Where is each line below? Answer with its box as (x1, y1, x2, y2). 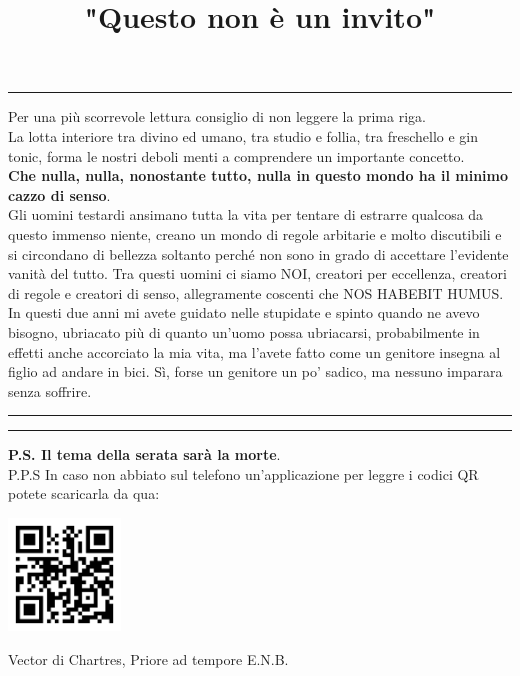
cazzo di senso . (8, 184, 111, 205)
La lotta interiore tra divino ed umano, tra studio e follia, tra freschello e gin (8, 125, 478, 146)
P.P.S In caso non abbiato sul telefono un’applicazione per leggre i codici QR (8, 463, 479, 484)
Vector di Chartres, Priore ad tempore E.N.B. (8, 649, 289, 670)
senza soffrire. (8, 380, 92, 401)
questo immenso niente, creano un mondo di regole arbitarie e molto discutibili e (8, 223, 502, 244)
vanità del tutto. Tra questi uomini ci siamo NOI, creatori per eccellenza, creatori (8, 263, 507, 284)
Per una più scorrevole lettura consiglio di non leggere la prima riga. (8, 106, 426, 127)
